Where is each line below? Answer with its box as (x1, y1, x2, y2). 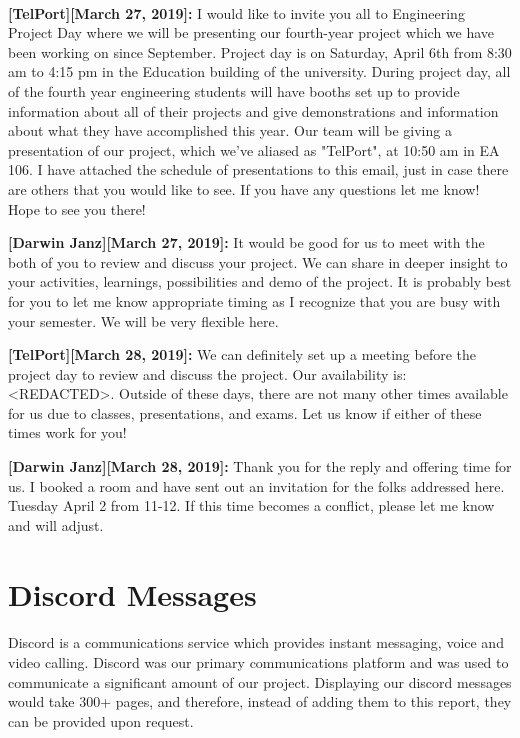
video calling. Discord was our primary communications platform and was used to (8, 652, 509, 672)
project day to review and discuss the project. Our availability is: (8, 363, 407, 384)
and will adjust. (8, 514, 104, 535)
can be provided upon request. (8, 710, 194, 731)
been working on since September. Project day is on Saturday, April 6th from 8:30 (8, 41, 512, 62)
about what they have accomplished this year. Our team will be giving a (8, 120, 452, 141)
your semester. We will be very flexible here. (8, 310, 279, 331)
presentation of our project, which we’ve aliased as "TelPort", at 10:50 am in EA (8, 139, 500, 160)
